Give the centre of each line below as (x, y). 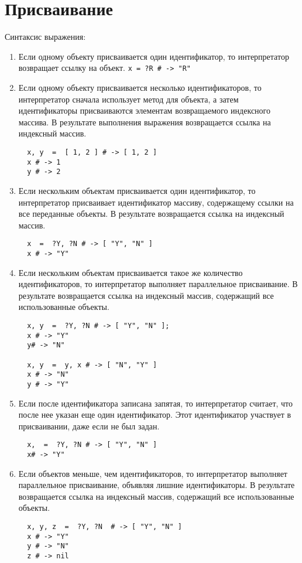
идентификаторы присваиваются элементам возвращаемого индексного (144, 110)
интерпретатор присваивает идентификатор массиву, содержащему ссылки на (156, 202)
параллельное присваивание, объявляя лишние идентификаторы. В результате (157, 485)
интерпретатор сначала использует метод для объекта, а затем (128, 99)
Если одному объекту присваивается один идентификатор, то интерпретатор (154, 56)
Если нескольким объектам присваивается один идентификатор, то (137, 190)
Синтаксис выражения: (45, 37)
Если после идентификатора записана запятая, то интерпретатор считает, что (156, 403)
